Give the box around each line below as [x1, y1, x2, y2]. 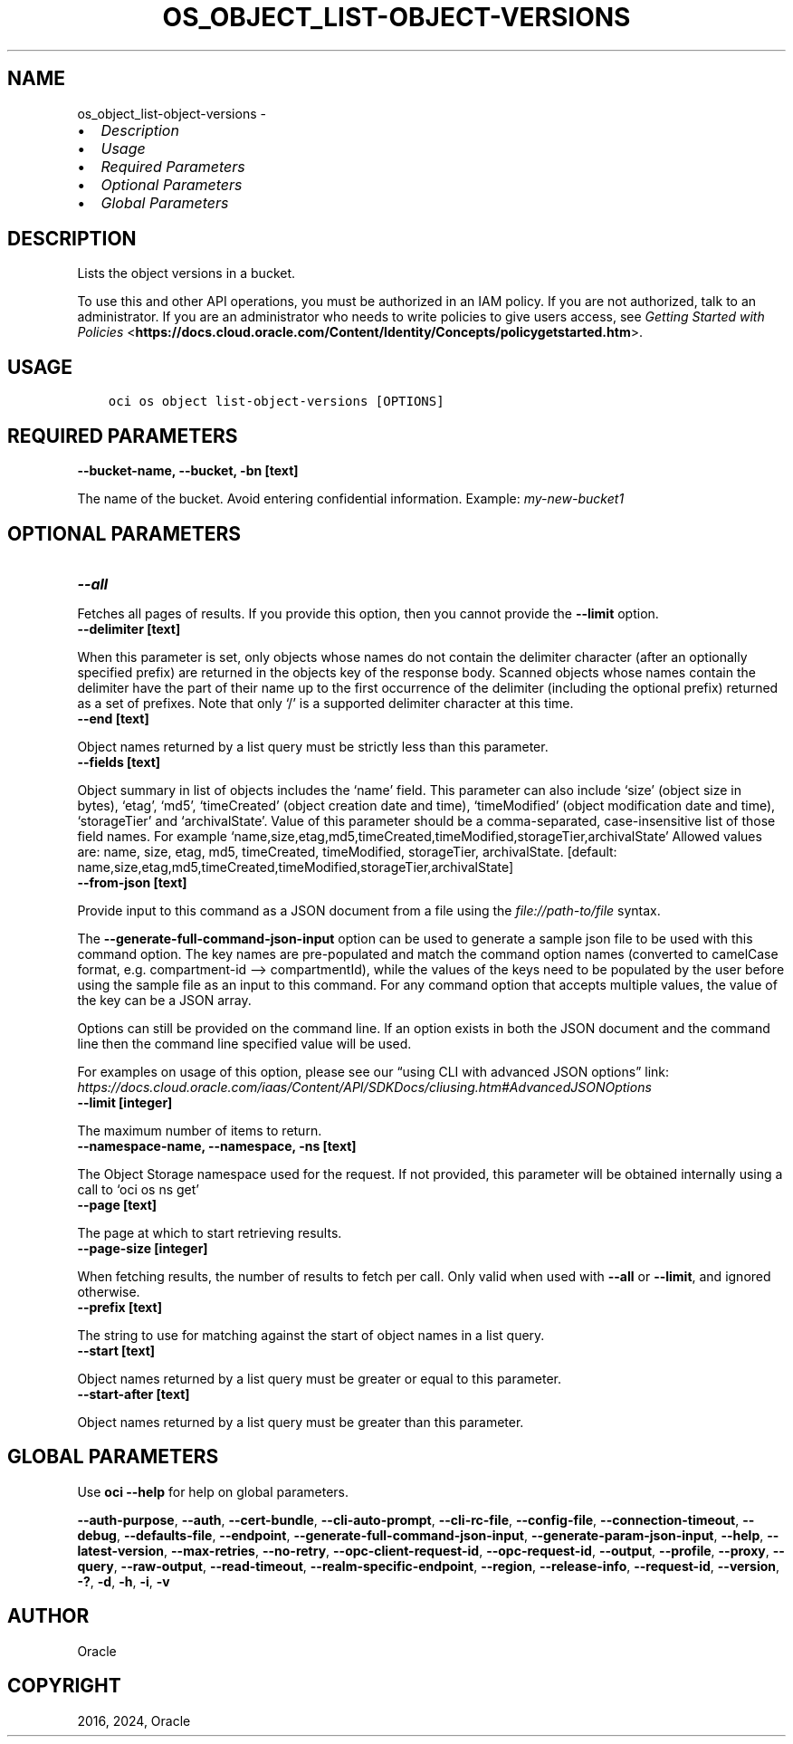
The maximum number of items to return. [77, 1122, 322, 1138]
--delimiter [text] [77, 620, 181, 637]
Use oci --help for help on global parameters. [77, 1483, 349, 1500]
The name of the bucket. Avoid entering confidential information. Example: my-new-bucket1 [77, 491, 625, 507]
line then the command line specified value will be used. [77, 1035, 412, 1051]
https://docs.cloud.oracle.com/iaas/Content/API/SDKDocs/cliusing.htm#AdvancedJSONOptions [77, 1078, 652, 1095]
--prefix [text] [77, 1298, 162, 1315]
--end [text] [77, 710, 149, 726]
